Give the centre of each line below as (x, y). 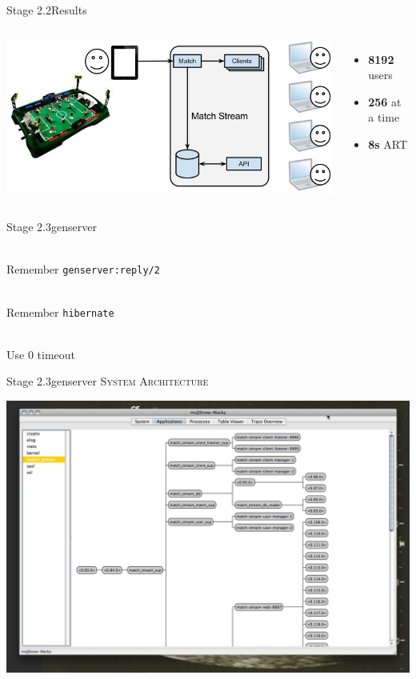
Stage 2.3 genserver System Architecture (108, 381)
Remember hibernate (60, 312)
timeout (56, 354)
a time (384, 117)
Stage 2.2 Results (47, 10)
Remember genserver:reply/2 (83, 269)
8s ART (388, 144)
